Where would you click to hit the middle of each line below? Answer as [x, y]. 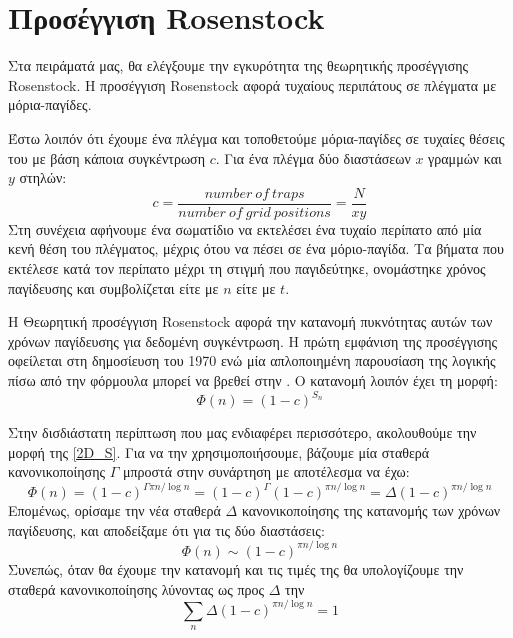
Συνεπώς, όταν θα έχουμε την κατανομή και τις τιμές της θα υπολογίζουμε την [236, 568]
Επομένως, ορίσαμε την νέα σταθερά [114, 510]
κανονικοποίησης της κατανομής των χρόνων [371, 510]
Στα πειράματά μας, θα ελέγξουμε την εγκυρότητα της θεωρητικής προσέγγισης [238, 65]
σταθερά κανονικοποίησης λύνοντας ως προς [136, 588]
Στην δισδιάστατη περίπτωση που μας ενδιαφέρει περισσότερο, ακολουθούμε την [242, 432]
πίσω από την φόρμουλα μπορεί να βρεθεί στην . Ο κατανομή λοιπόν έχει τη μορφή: [253, 379]
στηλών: [43, 177]
